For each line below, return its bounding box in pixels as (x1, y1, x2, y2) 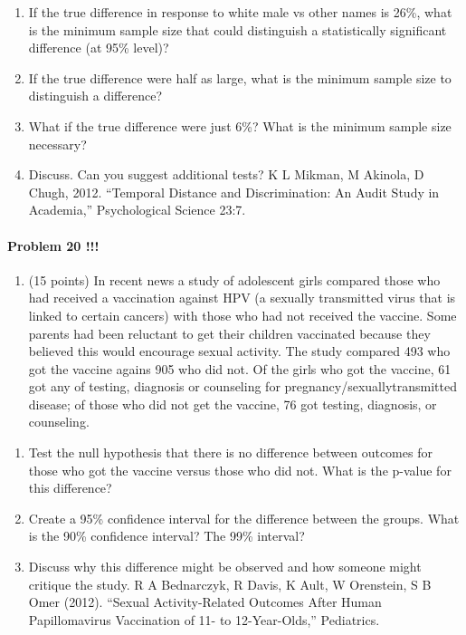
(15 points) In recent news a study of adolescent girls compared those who (28, 270, 441, 289)
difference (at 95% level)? (28, 38, 169, 57)
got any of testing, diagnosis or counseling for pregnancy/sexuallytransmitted (28, 377, 457, 396)
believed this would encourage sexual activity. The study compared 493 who (28, 342, 451, 361)
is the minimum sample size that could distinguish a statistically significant (28, 20, 447, 39)
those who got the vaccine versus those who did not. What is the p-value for (28, 460, 452, 479)
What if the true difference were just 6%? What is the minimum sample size (28, 116, 452, 135)
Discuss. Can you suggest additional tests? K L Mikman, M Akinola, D (28, 165, 424, 184)
